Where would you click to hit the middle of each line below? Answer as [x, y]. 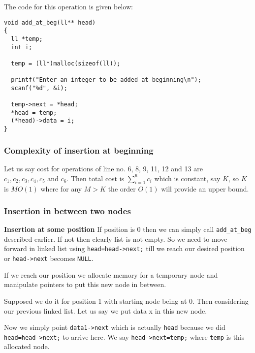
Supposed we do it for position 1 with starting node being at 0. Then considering [126, 301]
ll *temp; [27, 39]
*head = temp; [34, 112]
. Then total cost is [96, 178]
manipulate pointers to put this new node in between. [85, 284]
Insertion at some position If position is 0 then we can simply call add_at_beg [128, 229]
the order [122, 189]
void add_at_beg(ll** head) [50, 22]
